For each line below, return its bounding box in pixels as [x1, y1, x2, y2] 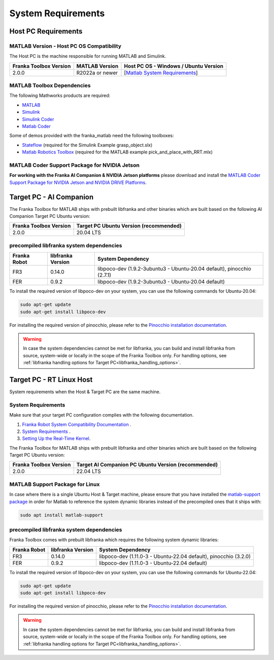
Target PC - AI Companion [9, 193, 94, 201]
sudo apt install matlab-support [20, 512, 104, 518]
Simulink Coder [22, 116, 54, 122]
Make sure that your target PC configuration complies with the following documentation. [9, 412, 194, 418]
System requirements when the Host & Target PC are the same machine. [9, 389, 161, 395]
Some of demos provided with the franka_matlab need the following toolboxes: [9, 133, 175, 139]
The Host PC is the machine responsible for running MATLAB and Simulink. [9, 53, 166, 59]
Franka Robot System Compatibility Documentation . [22, 421, 131, 427]
